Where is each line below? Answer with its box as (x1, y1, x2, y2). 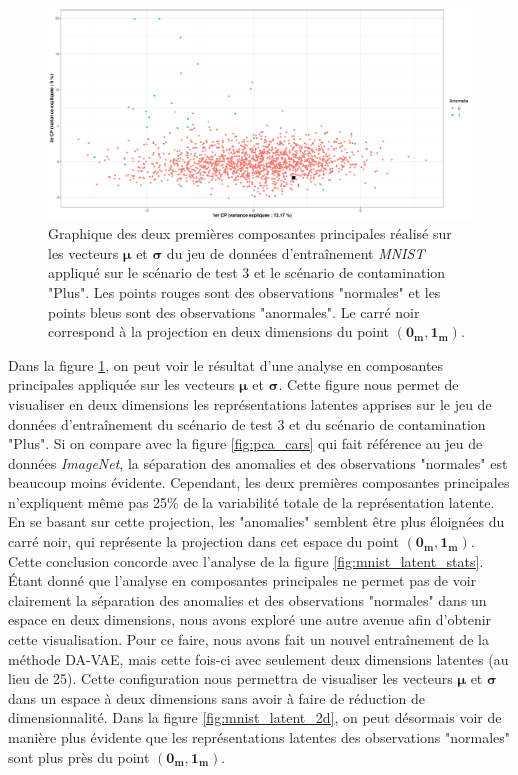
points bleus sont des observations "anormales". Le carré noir (48, 301, 420, 322)
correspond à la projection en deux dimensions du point (48, 321, 390, 342)
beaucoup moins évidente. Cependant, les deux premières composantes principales (8, 472, 510, 493)
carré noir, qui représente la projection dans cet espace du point (8, 531, 399, 552)
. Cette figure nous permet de (278, 374, 459, 395)
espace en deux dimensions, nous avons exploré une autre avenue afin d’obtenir (8, 609, 492, 630)
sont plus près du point (8, 746, 150, 767)
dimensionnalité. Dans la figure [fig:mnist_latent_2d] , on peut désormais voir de (8, 707, 502, 728)
